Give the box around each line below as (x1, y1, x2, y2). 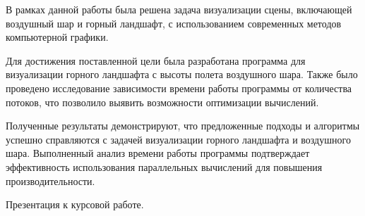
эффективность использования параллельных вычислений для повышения (6, 159, 323, 174)
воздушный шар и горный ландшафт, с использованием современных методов (6, 15, 342, 30)
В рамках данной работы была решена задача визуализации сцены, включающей (6, 2, 352, 16)
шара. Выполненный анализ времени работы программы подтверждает (6, 146, 310, 160)
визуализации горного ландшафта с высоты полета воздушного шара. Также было (6, 67, 358, 82)
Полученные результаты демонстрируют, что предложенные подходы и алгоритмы (6, 118, 360, 133)
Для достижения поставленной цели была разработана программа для (6, 53, 306, 68)
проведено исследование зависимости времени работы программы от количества (6, 80, 352, 95)
